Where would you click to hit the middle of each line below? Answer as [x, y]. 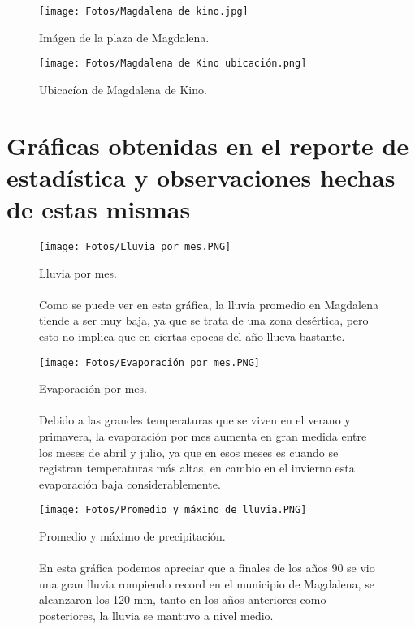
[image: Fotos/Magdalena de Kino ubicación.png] [173, 64]
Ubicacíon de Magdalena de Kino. [123, 89]
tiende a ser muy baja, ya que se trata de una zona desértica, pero [204, 320]
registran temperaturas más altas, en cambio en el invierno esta [197, 468]
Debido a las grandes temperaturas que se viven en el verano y [195, 420]
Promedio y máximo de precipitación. [132, 536]
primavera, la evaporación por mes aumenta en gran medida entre [203, 436]
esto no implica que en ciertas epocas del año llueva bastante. [192, 336]
